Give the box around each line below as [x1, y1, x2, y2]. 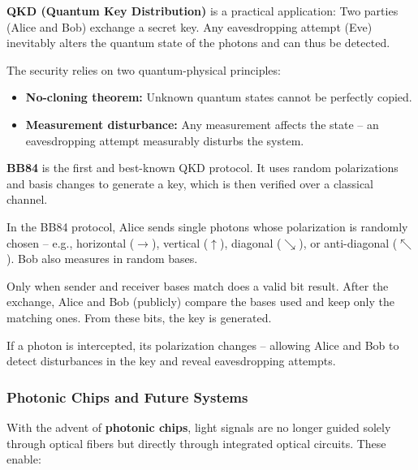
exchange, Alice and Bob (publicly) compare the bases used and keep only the [6, 293, 395, 310]
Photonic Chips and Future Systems [6, 386, 248, 407]
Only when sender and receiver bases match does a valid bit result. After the [6, 277, 389, 294]
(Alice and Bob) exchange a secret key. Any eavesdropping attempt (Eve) [6, 18, 373, 35]
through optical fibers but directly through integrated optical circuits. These [6, 434, 386, 451]
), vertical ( [151, 234, 209, 251]
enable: [6, 451, 41, 468]
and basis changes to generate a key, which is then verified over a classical [6, 175, 374, 192]
